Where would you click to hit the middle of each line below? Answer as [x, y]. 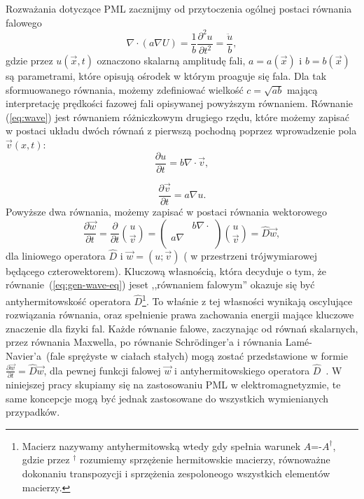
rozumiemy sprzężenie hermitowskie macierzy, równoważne [205, 459]
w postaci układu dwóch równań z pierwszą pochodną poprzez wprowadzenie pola [181, 131]
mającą [302, 89]
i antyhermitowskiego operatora [242, 370]
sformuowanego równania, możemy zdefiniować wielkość [125, 89]
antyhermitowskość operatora [68, 301]
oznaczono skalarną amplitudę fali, [171, 61]
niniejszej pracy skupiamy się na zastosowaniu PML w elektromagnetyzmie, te [173, 385]
